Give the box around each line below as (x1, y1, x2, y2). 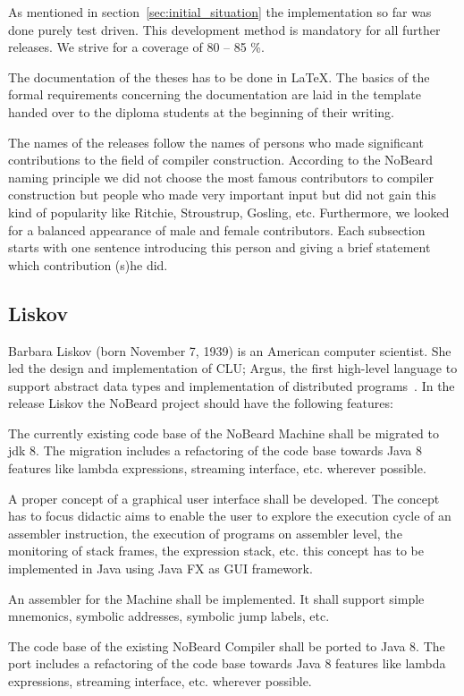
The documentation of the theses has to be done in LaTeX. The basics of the (8, 67, 430, 86)
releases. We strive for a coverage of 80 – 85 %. (8, 38, 265, 56)
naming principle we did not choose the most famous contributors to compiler (8, 167, 434, 186)
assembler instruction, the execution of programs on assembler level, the (8, 523, 402, 542)
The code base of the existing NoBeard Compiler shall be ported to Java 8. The (8, 636, 445, 655)
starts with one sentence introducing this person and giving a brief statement (8, 238, 431, 257)
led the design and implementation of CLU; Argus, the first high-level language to (8, 359, 458, 378)
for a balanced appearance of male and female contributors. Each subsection (8, 220, 426, 239)
